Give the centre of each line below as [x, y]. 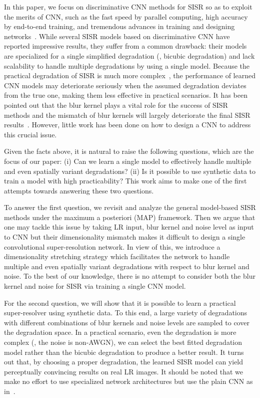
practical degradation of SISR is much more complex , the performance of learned [130, 75]
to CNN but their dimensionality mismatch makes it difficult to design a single [125, 237]
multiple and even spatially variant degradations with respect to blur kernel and [127, 266]
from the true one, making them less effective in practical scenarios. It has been [126, 95]
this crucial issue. [30, 134]
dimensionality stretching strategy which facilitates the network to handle [117, 256]
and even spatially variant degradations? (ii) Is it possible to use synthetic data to [130, 171]
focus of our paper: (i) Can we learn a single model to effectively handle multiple [128, 161]
